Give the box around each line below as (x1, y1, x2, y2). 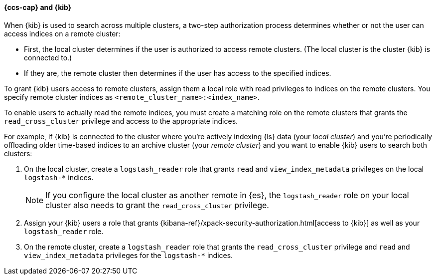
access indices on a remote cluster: (4, 29, 121, 38)
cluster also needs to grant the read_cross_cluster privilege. (45, 200, 269, 210)
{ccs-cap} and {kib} (4, 3, 72, 11)
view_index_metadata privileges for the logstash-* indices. (24, 251, 233, 260)
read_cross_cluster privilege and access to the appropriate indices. (4, 116, 238, 125)
